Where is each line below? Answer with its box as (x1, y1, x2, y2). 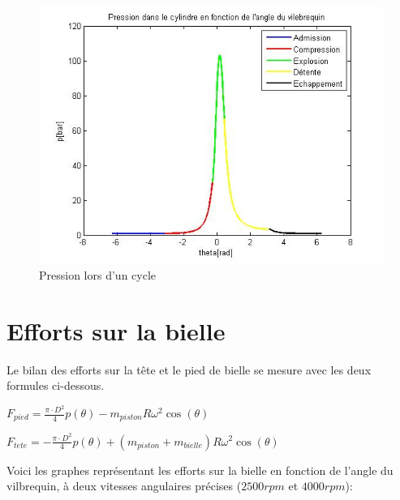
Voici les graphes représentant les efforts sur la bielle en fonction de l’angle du (6, 461, 394, 478)
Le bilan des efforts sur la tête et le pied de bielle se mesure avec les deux (6, 361, 372, 378)
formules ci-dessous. (6, 377, 105, 394)
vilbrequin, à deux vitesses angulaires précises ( (6, 477, 242, 494)
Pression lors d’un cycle (39, 267, 157, 284)
